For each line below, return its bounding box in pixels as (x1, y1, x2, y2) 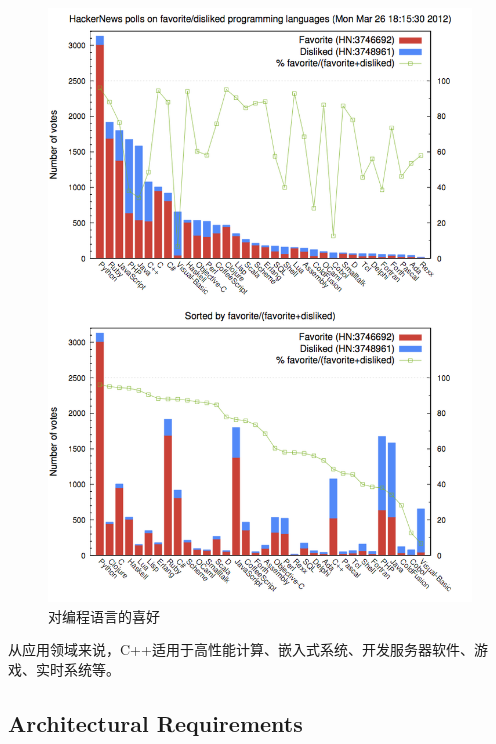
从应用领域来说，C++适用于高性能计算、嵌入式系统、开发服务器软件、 (8, 639, 474, 660)
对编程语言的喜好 (48, 605, 160, 626)
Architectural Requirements (8, 707, 303, 738)
